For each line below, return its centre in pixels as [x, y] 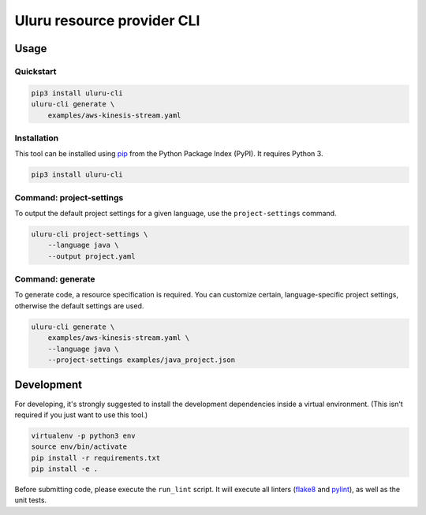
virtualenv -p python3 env [83, 435]
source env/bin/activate [79, 447]
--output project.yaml [92, 256]
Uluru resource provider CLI [107, 21]
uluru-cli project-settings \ [90, 234]
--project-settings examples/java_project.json [142, 360]
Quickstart [35, 71]
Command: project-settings [69, 197]
